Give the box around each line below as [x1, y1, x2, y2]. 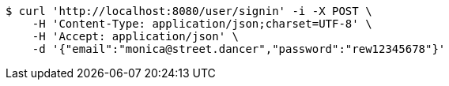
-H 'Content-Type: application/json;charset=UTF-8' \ [32, 17, 372, 30]
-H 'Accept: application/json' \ [32, 30, 240, 43]
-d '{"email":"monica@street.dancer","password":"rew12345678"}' [32, 43, 446, 55]
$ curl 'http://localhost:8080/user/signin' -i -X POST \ [6, 5, 372, 17]
